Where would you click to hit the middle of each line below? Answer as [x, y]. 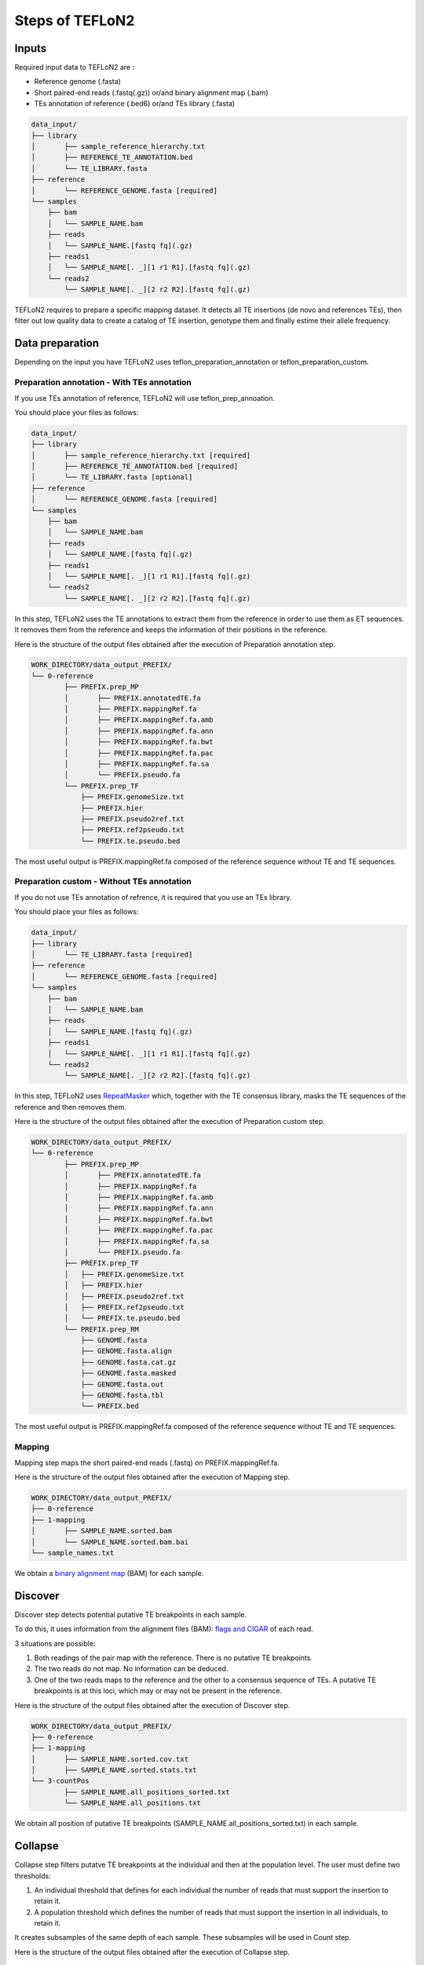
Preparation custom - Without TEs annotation [103, 882]
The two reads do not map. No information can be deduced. [131, 1669]
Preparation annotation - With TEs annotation [103, 383]
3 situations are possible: [55, 1644]
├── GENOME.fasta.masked [128, 1373]
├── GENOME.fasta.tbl [122, 1396]
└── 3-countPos [60, 1781]
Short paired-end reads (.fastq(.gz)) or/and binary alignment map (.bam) [151, 92]
